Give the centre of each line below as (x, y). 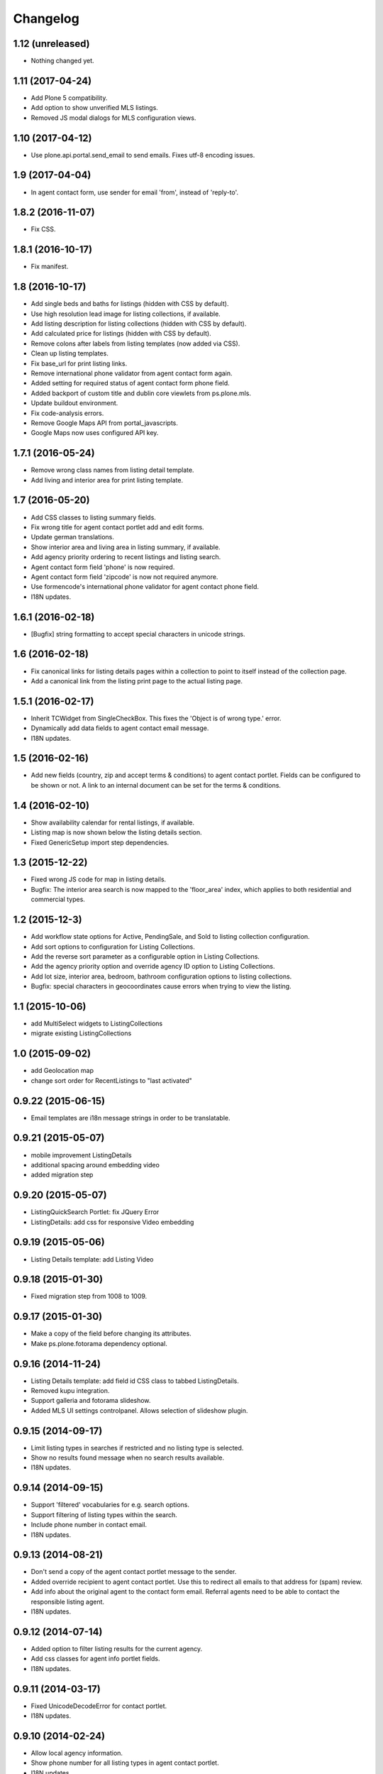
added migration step (62, 1175)
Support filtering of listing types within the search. (104, 1514)
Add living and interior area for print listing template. (107, 480)
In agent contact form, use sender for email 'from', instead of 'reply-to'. (135, 192)
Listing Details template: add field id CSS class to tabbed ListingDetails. (135, 1381)
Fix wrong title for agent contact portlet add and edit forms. (118, 527)
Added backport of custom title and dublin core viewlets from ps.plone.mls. (141, 393)
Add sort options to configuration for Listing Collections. (113, 947)
